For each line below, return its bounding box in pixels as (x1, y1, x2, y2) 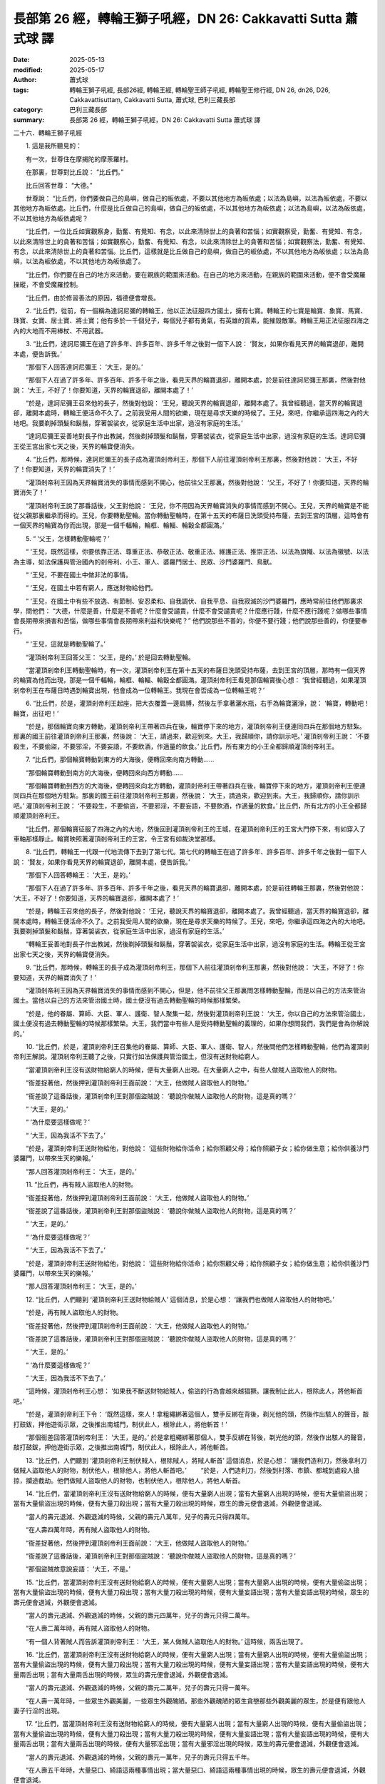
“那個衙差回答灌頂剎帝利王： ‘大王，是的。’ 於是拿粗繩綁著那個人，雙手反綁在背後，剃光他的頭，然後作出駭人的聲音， (25, 1433, 370, 1441)
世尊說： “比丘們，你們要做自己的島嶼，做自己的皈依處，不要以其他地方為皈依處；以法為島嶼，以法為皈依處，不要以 (25, 194, 368, 203)
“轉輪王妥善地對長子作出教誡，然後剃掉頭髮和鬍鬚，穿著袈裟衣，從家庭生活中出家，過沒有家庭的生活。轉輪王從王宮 (25, 940, 366, 948)
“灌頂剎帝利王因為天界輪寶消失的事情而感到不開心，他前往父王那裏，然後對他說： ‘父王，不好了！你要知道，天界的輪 (25, 478, 369, 487)
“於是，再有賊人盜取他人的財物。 (25, 1308, 123, 1317)
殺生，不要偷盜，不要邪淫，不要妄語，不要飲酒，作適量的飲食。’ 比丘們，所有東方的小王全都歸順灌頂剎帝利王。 (13, 742, 339, 751)
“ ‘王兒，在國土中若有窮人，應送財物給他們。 (25, 584, 157, 592)
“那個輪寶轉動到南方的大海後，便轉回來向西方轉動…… (25, 768, 183, 777)
